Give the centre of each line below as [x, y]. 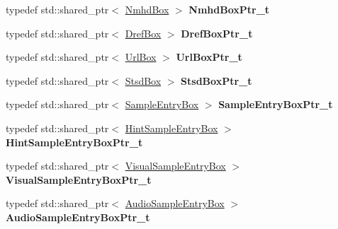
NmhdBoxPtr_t [229, 9]
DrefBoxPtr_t [217, 33]
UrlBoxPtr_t [209, 57]
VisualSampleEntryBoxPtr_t [79, 179]
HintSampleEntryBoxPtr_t [74, 142]
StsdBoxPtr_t [216, 80]
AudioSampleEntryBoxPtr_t [78, 217]
